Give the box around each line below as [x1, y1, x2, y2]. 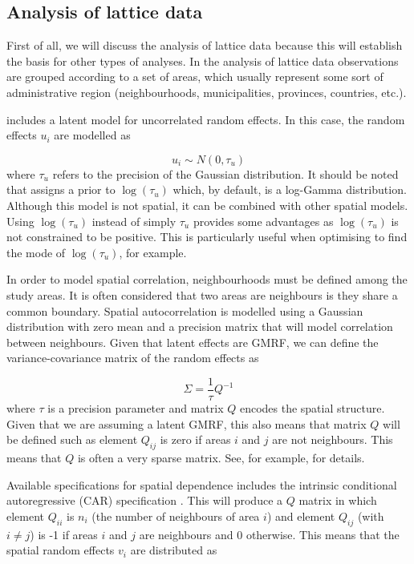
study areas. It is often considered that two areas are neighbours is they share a [6, 286, 398, 303]
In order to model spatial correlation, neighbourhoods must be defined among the [6, 271, 408, 288]
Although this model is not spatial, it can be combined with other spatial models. [6, 196, 408, 213]
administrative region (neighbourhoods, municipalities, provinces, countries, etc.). [6, 83, 407, 100]
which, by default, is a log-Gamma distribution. [172, 181, 407, 198]
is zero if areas [160, 431, 231, 448]
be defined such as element [6, 431, 138, 448]
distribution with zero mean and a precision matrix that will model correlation [6, 318, 393, 335]
